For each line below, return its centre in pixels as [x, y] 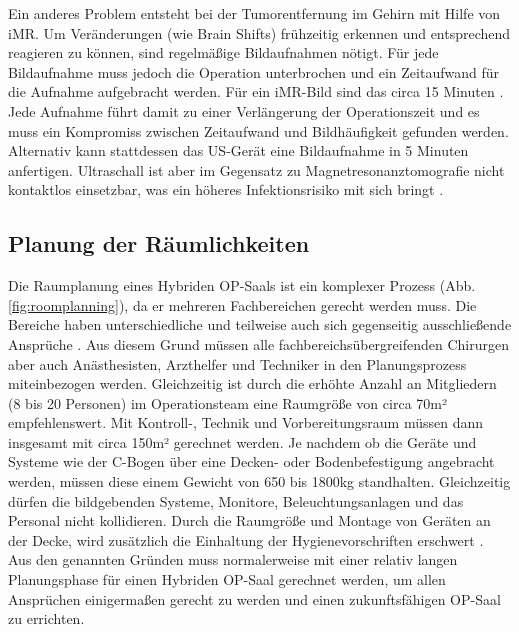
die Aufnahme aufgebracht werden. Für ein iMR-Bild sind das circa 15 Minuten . [256, 91]
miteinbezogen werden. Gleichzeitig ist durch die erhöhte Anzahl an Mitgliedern [252, 383]
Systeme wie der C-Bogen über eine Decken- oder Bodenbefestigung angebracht [251, 461]
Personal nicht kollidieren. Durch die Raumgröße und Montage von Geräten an [249, 520]
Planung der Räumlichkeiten [159, 243]
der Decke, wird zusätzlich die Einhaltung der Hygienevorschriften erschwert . [246, 539]
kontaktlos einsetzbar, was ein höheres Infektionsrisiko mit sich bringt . [226, 189]
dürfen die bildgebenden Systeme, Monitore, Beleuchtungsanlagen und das [236, 500]
